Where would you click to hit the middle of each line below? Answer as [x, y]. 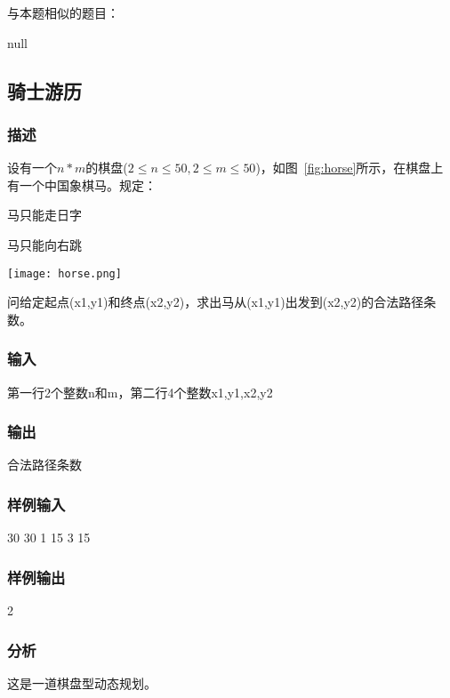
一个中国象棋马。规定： [88, 185]
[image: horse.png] [64, 273]
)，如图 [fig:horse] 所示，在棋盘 [343, 168]
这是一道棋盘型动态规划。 [82, 682]
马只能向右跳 [44, 244]
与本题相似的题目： [63, 12]
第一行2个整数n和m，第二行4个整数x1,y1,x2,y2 [140, 392]
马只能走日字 [44, 215]
